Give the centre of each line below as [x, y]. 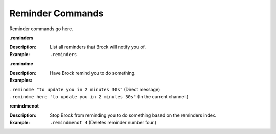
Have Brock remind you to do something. [93, 73]
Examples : [21, 80]
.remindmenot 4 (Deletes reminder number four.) [103, 122]
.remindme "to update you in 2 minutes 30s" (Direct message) [85, 90]
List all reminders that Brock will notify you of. [98, 47]
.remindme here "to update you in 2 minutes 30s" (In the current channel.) [99, 96]
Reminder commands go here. [41, 29]
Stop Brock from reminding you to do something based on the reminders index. [133, 115]
